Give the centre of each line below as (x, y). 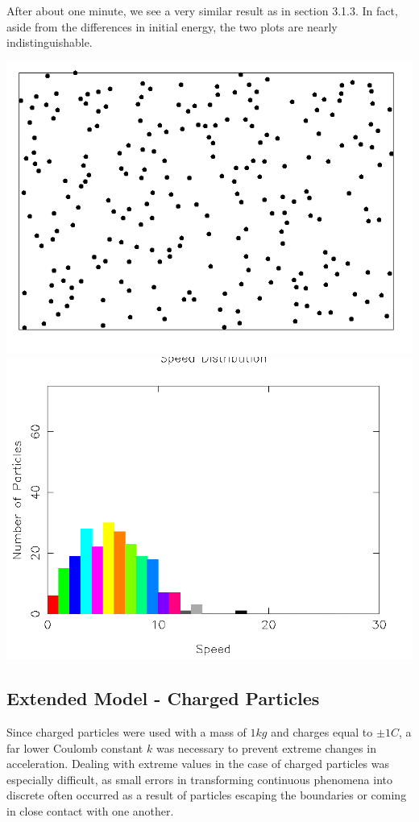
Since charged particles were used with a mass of (127, 732)
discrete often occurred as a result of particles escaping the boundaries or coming (207, 795)
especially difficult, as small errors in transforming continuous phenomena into (200, 779)
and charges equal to (322, 732)
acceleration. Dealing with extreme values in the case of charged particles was (198, 764)
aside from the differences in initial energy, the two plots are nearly (172, 26)
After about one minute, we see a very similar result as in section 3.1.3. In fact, (202, 10)
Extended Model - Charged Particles (163, 698)
